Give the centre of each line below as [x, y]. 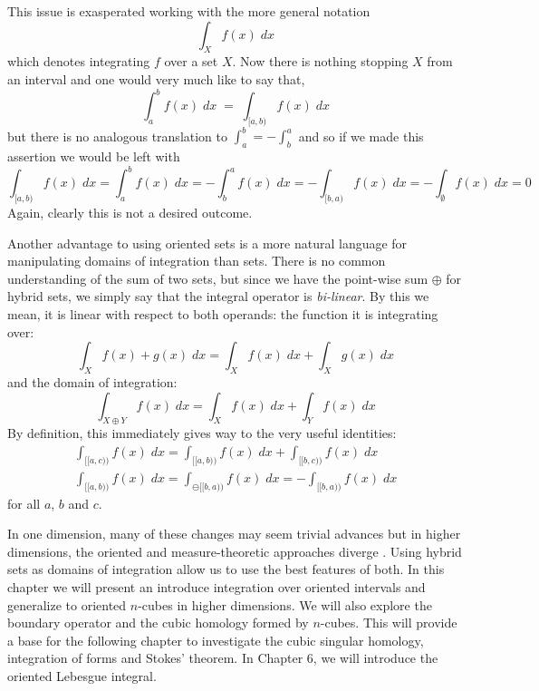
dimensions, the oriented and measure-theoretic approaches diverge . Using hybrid [235, 551]
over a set [191, 61]
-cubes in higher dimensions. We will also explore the [285, 604]
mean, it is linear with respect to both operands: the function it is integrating [223, 314]
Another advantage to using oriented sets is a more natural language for [207, 243]
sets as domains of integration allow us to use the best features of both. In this [226, 569]
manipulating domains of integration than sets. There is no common [197, 261]
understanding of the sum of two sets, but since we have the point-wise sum [218, 278]
